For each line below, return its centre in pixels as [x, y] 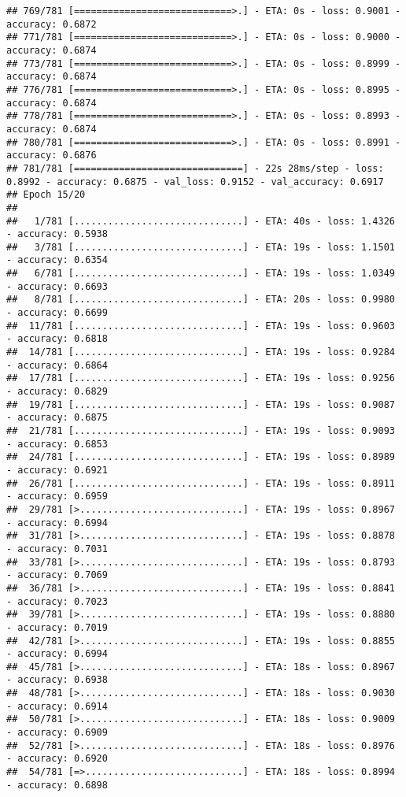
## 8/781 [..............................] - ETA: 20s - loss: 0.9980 [201, 300]
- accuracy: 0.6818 [57, 339]
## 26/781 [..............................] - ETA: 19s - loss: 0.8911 [201, 483]
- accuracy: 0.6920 [57, 759]
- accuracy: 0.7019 [57, 627]
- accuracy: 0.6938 [57, 680]
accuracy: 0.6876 [52, 156]
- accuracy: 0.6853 [57, 444]
